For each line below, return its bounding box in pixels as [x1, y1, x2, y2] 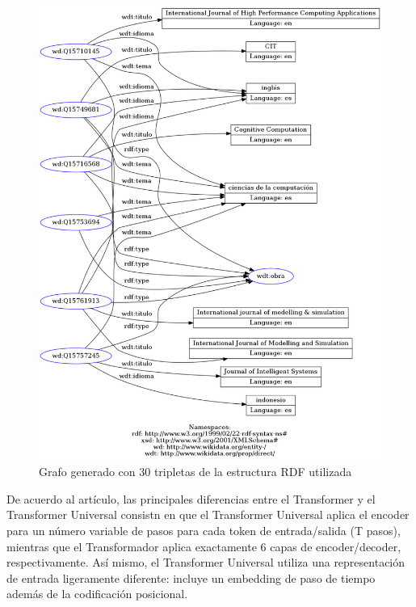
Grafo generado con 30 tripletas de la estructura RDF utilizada [39, 463, 352, 480]
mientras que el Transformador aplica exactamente [6, 537, 257, 554]
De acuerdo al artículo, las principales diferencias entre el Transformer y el [6, 490, 376, 507]
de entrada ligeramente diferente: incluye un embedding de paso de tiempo [6, 569, 376, 586]
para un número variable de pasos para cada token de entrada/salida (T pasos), [6, 522, 401, 539]
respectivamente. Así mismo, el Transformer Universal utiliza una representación [6, 554, 405, 571]
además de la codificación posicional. [6, 585, 188, 602]
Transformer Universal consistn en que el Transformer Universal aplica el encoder [6, 506, 410, 523]
